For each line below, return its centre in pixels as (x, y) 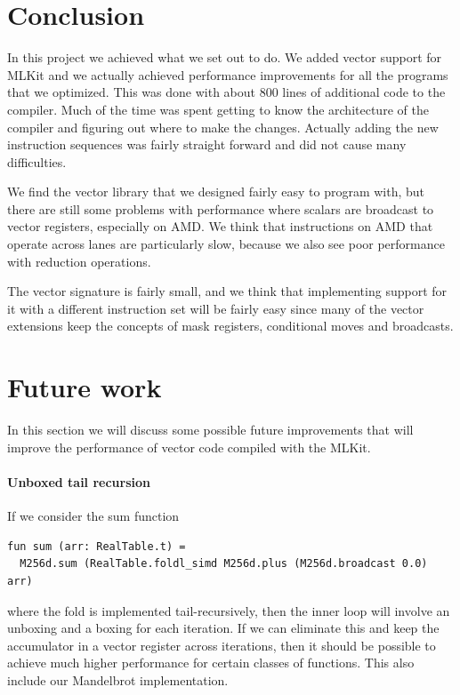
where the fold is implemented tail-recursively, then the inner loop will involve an (229, 610)
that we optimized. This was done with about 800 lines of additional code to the (226, 92)
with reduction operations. (79, 261)
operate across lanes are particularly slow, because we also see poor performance (226, 244)
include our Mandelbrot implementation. (118, 679)
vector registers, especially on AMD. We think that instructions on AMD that (220, 226)
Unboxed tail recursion (79, 481)
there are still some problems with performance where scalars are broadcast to (221, 208)
